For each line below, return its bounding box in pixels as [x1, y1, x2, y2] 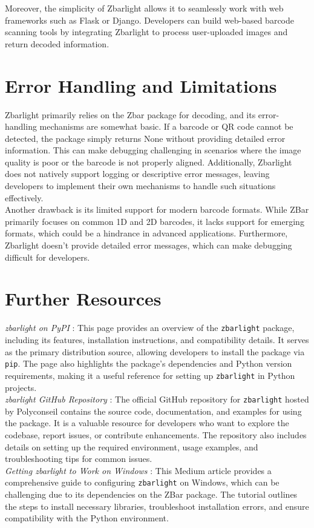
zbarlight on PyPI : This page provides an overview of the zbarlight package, [5, 321, 295, 334]
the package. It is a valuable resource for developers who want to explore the [5, 416, 289, 429]
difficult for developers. [5, 250, 90, 263]
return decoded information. [5, 37, 110, 50]
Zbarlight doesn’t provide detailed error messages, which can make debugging [5, 239, 292, 252]
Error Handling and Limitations [5, 73, 277, 98]
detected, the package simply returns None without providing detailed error [5, 132, 286, 144]
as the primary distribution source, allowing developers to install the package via [5, 345, 305, 358]
